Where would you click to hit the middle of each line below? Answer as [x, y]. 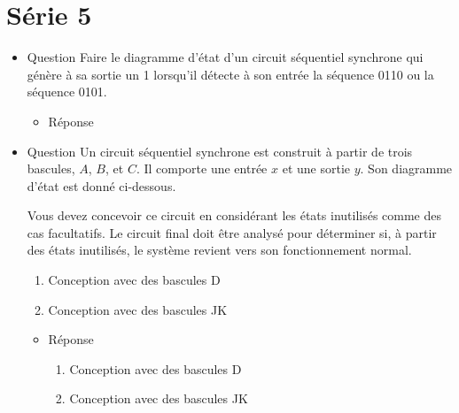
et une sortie [316, 168]
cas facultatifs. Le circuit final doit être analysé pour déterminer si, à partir [232, 232]
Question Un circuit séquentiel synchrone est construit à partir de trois [220, 151]
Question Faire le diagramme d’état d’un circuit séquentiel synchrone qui [225, 57]
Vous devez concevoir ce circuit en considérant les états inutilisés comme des [234, 215]
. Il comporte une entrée [202, 168]
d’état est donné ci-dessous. [101, 185]
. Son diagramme [406, 168]
